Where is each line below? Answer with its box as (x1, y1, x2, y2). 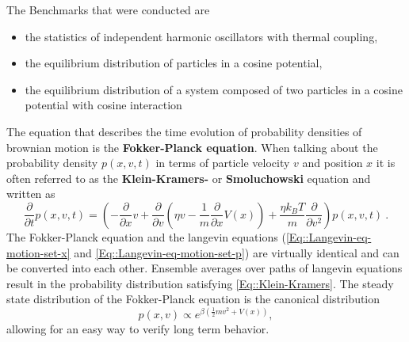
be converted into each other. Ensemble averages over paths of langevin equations (6, 260, 403, 276)
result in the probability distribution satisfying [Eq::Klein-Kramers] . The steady (6, 275, 394, 291)
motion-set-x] (6, 244, 71, 260)
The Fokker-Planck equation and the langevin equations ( (6, 228, 286, 245)
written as (6, 185, 55, 202)
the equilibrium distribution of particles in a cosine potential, (25, 55, 323, 71)
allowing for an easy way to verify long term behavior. (6, 321, 269, 337)
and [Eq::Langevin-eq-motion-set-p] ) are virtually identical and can (74, 244, 399, 260)
